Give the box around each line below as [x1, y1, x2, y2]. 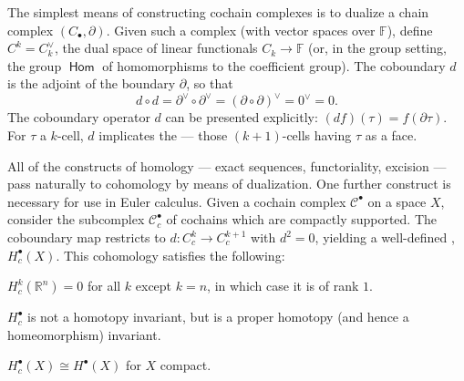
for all [87, 276, 121, 295]
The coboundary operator [7, 108, 150, 127]
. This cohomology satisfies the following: [56, 245, 285, 264]
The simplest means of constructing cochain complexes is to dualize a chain [7, 3, 429, 21]
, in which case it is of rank [207, 276, 359, 295]
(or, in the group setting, [308, 38, 447, 57]
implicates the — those [98, 126, 228, 145]
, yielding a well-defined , [314, 228, 455, 247]
